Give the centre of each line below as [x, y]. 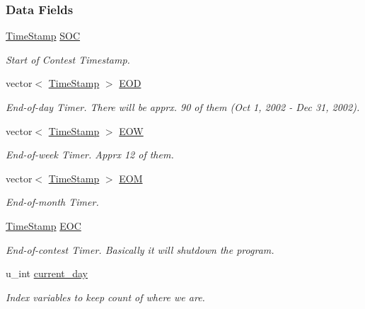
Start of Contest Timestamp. [68, 59]
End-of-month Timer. [52, 202]
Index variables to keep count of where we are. [105, 297]
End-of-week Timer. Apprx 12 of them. [90, 154]
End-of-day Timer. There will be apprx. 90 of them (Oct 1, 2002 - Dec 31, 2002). [183, 107]
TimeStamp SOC [43, 36]
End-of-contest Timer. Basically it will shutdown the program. [140, 249]
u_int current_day [47, 273]
